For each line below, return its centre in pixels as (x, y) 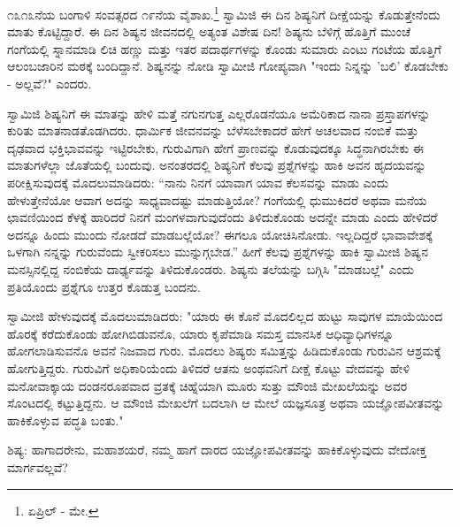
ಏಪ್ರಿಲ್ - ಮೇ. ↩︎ (63, 510)
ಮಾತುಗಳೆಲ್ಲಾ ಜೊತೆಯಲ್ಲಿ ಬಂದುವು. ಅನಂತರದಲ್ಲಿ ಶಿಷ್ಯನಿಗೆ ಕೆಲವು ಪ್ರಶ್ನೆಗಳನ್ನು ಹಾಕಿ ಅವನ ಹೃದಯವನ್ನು (217, 165)
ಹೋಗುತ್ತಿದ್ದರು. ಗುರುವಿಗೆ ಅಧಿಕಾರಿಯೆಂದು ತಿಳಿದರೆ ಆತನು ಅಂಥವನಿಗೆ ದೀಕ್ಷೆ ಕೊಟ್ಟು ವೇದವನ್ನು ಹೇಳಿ (209, 367)
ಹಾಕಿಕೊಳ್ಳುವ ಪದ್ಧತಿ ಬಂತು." (65, 420)
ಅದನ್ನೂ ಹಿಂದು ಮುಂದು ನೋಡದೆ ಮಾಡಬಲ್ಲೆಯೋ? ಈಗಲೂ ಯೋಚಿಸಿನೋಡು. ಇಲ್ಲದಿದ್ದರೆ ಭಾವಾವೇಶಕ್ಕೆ (220, 234)
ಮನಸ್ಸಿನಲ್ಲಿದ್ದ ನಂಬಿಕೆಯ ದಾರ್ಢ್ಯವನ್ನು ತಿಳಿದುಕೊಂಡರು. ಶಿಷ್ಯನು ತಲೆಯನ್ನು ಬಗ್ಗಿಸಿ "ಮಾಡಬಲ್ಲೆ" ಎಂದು (211, 268)
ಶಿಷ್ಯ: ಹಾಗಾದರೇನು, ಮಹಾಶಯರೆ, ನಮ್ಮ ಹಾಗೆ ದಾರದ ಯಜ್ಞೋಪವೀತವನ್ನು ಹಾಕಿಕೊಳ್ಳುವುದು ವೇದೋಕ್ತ (217, 450)
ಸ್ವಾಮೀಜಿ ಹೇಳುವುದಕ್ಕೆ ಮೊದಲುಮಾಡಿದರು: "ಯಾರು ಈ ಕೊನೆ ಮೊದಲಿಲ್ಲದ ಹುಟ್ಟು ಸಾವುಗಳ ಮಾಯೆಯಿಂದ (225, 316)
